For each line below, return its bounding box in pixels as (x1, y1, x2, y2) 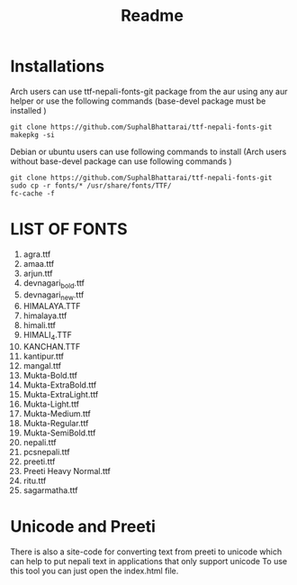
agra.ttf (22, 249, 51, 260)
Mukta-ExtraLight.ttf (22, 389, 99, 400)
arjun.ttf (22, 268, 53, 279)
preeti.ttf (22, 456, 56, 467)
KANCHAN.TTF (22, 342, 81, 352)
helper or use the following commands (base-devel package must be (10, 96, 266, 106)
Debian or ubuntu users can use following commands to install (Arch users (10, 146, 287, 157)
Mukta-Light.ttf (22, 398, 80, 410)
